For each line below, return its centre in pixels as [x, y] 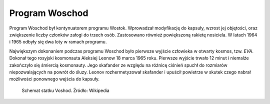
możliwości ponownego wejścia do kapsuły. [54, 79]
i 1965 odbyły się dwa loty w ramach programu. [58, 42]
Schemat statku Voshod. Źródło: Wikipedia [65, 90]
